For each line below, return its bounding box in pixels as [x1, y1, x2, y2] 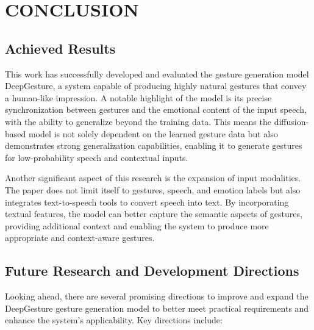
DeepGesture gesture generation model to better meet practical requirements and [5, 301, 309, 314]
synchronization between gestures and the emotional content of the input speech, [5, 103, 307, 116]
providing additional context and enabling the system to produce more [5, 219, 269, 232]
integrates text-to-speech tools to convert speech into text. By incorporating [5, 195, 289, 208]
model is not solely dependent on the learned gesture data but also [28, 127, 278, 140]
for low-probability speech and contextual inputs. [5, 151, 188, 163]
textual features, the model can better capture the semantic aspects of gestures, [5, 207, 302, 220]
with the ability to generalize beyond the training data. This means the [5, 115, 271, 127]
